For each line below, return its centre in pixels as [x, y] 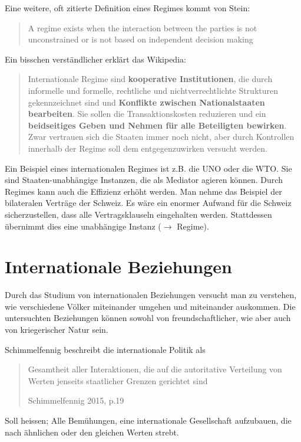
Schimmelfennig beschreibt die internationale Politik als [105, 349]
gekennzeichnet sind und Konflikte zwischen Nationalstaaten [146, 102]
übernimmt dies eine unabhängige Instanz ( [83, 226]
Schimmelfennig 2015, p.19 [76, 400]
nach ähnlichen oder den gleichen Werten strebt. [92, 432]
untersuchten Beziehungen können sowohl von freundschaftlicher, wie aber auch [148, 318]
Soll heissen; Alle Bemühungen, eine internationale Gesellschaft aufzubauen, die [148, 420]
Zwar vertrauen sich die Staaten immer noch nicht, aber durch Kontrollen [161, 137]
